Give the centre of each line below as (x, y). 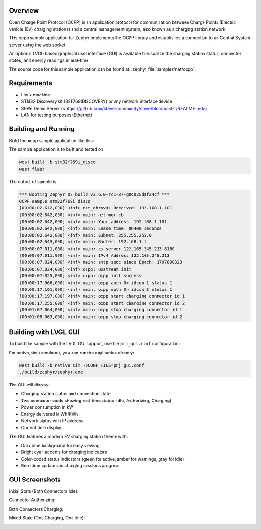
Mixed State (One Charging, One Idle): (47, 518)
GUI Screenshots (35, 479)
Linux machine (36, 95)
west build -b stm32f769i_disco (58, 162)
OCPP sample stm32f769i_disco (55, 201)
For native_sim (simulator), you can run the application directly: (72, 353)
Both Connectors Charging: (36, 509)
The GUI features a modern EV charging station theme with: (68, 436)
